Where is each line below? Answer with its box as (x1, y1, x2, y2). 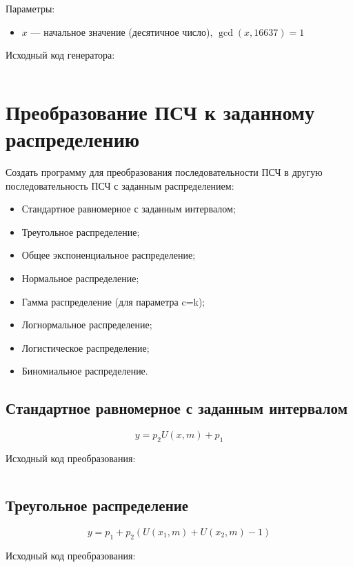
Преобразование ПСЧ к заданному (6, 97, 314, 126)
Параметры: (6, 1, 55, 15)
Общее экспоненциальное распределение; (21, 248, 196, 262)
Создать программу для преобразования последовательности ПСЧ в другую (6, 165, 323, 179)
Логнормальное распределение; (21, 317, 152, 332)
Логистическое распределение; (21, 340, 150, 355)
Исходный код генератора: (6, 48, 115, 62)
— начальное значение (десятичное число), (30, 24, 213, 39)
